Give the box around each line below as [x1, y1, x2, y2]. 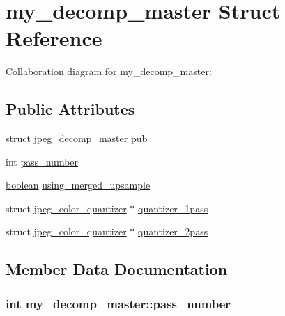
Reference [6, 24, 102, 52]
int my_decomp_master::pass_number [6, 294, 231, 312]
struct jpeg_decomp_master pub [6, 131, 148, 145]
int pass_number [6, 154, 79, 168]
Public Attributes [6, 98, 135, 120]
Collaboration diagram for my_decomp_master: [6, 64, 212, 79]
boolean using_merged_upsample [6, 177, 151, 192]
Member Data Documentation [6, 258, 228, 280]
